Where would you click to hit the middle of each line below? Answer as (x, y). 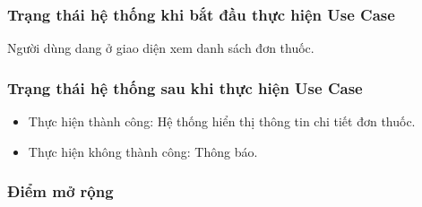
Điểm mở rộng (60, 191)
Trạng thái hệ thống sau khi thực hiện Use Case (185, 87)
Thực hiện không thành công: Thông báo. (143, 151)
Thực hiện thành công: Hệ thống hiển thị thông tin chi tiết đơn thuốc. (222, 121)
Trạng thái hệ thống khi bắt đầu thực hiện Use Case (201, 14)
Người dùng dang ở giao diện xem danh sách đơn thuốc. (161, 48)
